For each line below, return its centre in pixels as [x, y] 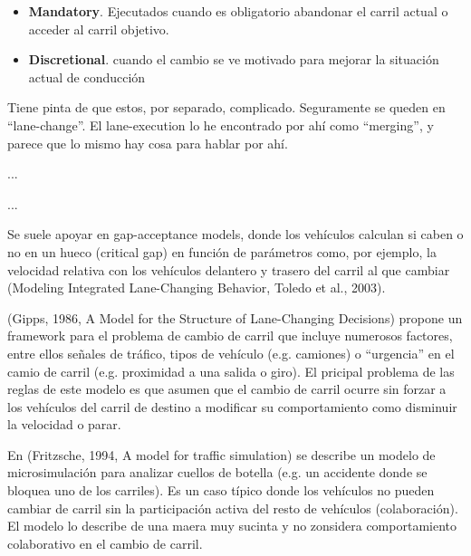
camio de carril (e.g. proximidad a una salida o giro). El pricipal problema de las [231, 371]
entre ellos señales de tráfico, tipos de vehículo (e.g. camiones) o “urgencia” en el [231, 353]
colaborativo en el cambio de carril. [105, 543]
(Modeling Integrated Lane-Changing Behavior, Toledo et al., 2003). [197, 288]
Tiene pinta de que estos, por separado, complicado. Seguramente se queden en [226, 107]
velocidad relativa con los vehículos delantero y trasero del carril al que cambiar [229, 269]
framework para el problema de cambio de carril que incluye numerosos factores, [230, 336]
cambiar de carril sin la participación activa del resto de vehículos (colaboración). [233, 508]
